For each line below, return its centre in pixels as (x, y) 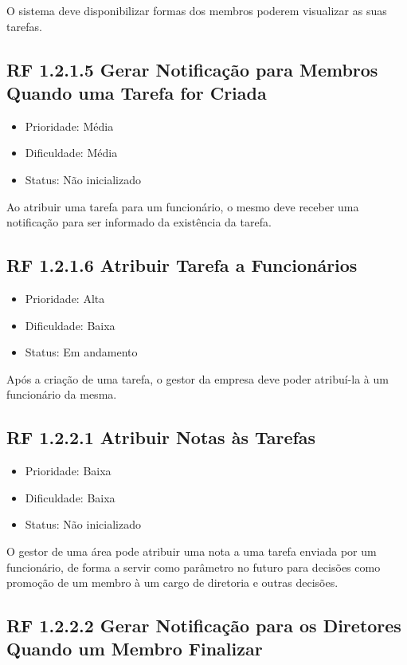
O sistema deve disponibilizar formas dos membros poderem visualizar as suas (197, 10)
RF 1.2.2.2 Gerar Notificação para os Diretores (204, 626)
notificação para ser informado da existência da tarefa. (139, 222)
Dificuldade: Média (71, 153)
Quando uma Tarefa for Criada (137, 92)
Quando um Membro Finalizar (135, 649)
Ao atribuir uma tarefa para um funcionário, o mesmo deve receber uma (183, 206)
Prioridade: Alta (65, 298)
